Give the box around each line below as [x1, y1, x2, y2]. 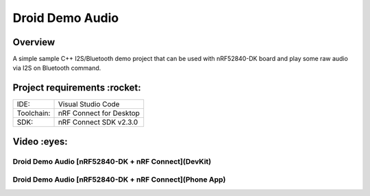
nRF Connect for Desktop [58, 108, 140, 118]
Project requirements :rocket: [12, 82, 142, 94]
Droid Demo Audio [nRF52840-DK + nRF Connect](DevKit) [12, 156, 212, 166]
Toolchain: [16, 108, 51, 118]
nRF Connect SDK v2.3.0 [58, 117, 138, 127]
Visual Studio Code [58, 99, 120, 109]
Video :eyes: [12, 136, 68, 147]
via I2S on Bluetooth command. [12, 64, 101, 72]
